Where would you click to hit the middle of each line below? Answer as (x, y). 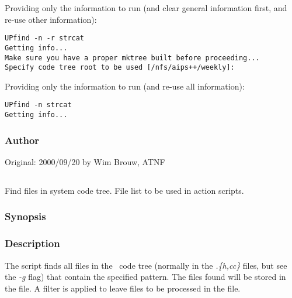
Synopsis (25, 216)
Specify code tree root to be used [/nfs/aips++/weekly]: (120, 68)
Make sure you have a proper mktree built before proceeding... (132, 58)
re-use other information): (51, 19)
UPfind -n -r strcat (45, 38)
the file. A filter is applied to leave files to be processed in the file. (123, 288)
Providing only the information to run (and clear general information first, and (146, 8)
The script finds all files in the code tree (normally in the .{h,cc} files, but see (146, 265)
